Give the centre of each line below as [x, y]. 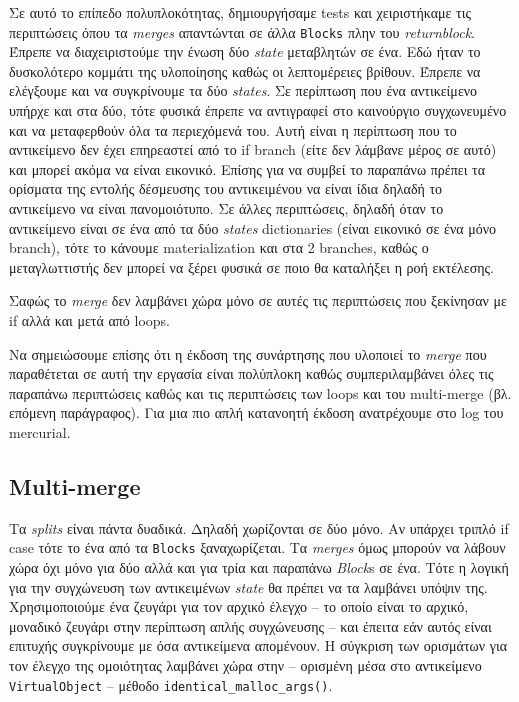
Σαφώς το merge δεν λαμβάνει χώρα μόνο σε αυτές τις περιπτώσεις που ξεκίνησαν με [258, 300]
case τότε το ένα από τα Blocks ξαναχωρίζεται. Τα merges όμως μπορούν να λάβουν [257, 547]
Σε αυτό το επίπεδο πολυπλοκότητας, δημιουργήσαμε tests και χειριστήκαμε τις [240, 12]
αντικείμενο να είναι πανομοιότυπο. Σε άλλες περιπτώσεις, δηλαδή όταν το [226, 208]
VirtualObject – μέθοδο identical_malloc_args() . [171, 684]
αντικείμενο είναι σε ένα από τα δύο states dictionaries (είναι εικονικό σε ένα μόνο [253, 227]
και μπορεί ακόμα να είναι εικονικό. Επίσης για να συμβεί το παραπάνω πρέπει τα [247, 168]
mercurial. [40, 431]
